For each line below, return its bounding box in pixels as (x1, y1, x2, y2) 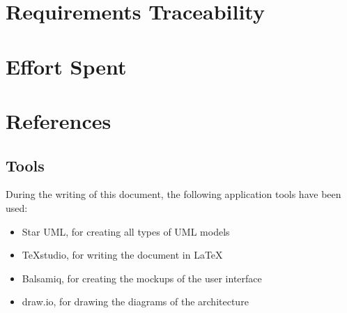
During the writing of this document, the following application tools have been (6, 187, 341, 201)
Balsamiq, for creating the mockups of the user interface (22, 270, 262, 285)
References (6, 106, 111, 135)
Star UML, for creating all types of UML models (22, 224, 230, 238)
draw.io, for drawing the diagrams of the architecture (22, 294, 249, 309)
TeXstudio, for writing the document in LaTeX (22, 247, 223, 262)
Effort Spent (6, 52, 127, 80)
